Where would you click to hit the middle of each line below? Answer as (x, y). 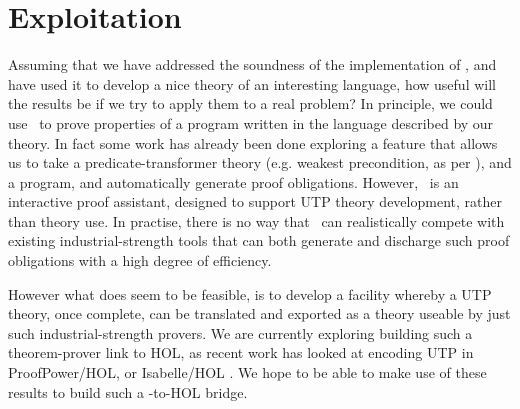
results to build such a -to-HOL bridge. (128, 391)
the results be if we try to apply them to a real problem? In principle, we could (250, 103)
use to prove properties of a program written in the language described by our (251, 122)
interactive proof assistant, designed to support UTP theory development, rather (255, 201)
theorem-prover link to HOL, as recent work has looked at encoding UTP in (241, 352)
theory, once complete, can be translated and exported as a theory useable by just (259, 313)
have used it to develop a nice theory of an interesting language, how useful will (252, 83)
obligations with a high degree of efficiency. (140, 260)
